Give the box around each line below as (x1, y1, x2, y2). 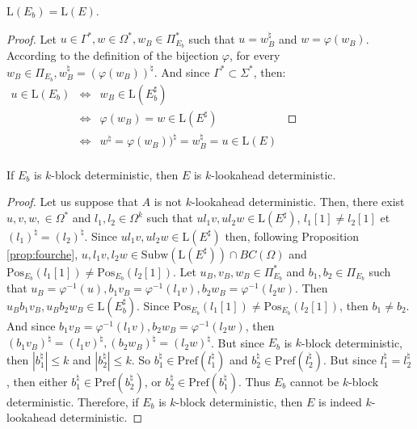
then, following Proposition (225, 227, 360, 244)
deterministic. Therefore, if (6, 393, 139, 410)
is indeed (318, 393, 362, 410)
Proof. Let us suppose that (6, 193, 138, 210)
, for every (230, 47, 280, 64)
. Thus (238, 372, 271, 389)
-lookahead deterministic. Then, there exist (192, 193, 405, 210)
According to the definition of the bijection (6, 47, 219, 64)
